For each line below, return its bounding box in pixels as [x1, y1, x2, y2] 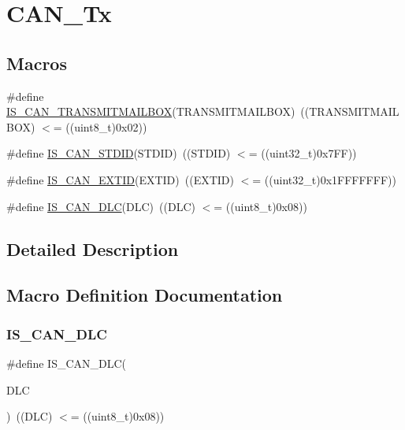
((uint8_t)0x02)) [65, 118, 147, 135]
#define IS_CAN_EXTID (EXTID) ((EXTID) [6, 171, 234, 187]
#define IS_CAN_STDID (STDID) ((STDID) [6, 145, 231, 161]
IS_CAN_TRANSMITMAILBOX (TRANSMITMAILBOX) [6, 103, 295, 120]
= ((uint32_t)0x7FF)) [248, 145, 357, 161]
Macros [6, 50, 67, 75]
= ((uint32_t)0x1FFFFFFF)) [252, 171, 396, 187]
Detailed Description [6, 236, 179, 261]
